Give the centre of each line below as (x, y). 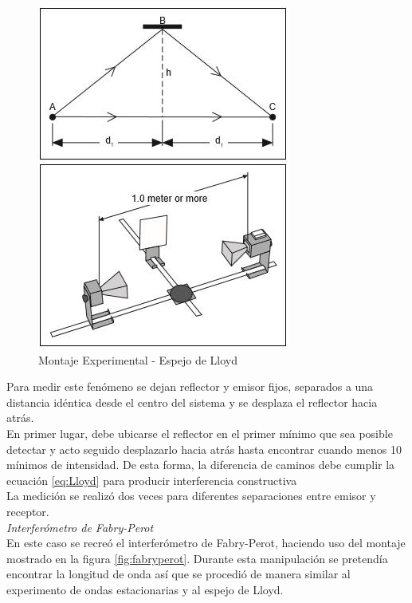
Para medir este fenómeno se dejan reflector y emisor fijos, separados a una (190, 386)
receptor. (28, 511)
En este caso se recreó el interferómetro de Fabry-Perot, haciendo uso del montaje (206, 543)
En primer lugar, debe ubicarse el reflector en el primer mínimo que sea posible (200, 433)
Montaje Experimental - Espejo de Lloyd (138, 359)
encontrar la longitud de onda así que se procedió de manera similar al (179, 574)
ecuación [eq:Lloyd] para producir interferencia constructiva (152, 480)
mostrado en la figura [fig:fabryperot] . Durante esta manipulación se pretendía (197, 558)
